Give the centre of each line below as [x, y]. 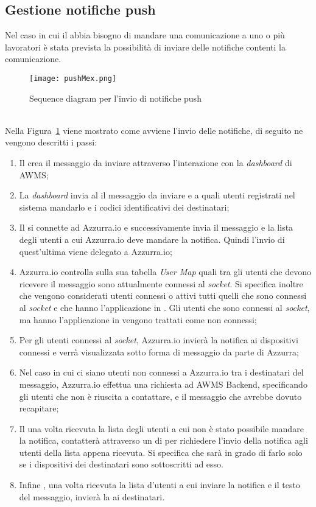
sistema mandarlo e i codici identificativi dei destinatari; [124, 207]
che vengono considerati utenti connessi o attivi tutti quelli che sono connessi [163, 295]
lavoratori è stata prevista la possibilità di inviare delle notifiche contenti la [145, 47]
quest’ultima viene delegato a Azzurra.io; [96, 251]
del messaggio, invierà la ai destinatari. [92, 496]
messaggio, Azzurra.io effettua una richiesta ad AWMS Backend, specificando [163, 384]
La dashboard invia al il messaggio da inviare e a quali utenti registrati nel [157, 195]
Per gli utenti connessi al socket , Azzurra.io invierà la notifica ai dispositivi [159, 340]
